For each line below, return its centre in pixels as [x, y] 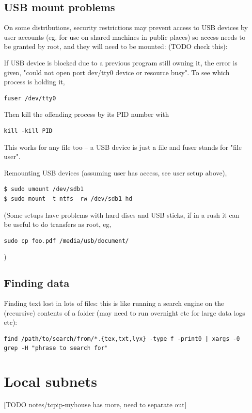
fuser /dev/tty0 [30, 98]
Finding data [37, 283]
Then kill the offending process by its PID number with [87, 114]
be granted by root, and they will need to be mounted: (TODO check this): [116, 46]
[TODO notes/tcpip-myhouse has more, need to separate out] [95, 405]
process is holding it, [34, 82]
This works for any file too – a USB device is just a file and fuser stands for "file [123, 147]
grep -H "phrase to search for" [56, 348]
